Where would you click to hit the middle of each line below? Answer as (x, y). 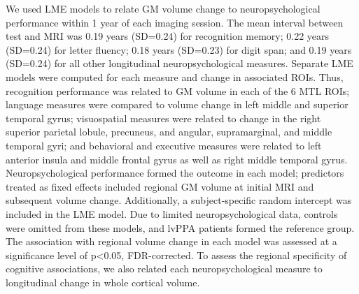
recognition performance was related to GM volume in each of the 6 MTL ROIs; (178, 90)
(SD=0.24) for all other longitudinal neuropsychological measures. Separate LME (179, 63)
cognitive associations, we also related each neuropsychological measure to (164, 269)
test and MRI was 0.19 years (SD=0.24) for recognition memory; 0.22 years (168, 36)
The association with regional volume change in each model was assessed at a (171, 241)
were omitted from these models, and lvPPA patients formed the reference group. (180, 227)
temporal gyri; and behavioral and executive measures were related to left (164, 145)
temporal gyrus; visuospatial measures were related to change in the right (163, 118)
